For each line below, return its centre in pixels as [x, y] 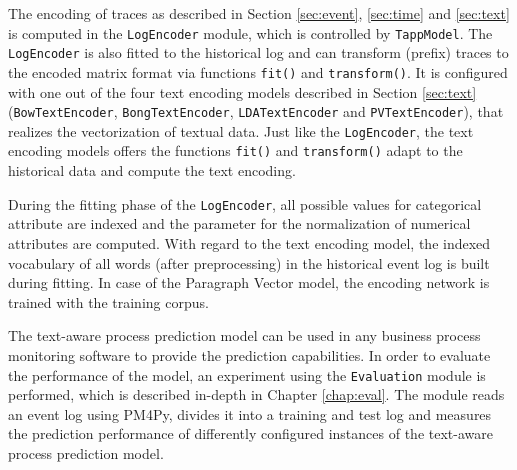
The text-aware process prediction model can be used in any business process [244, 335]
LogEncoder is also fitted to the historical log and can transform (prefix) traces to [258, 52]
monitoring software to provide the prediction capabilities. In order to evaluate [249, 354]
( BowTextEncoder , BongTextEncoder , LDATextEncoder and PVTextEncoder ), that [256, 111]
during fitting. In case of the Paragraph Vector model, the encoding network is [249, 282]
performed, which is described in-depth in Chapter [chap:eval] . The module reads [256, 394]
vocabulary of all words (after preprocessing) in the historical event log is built [249, 262]
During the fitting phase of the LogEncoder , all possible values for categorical [245, 203]
